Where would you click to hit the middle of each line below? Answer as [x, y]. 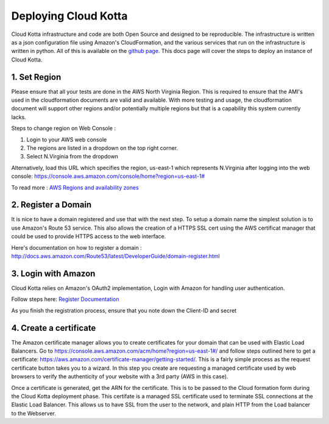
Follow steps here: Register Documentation [65, 299]
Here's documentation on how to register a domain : [77, 247]
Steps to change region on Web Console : [63, 129]
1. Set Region [36, 77]
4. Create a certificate [54, 328]
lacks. [19, 117]
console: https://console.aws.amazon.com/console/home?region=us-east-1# [108, 176]
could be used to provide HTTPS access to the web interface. [89, 236]
